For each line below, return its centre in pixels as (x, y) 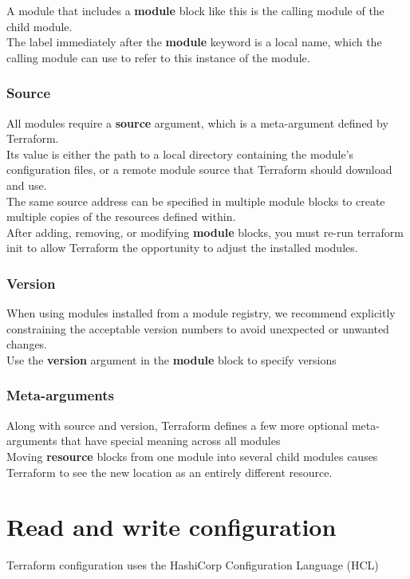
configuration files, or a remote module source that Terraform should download (199, 169)
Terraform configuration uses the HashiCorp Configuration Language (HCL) (193, 565)
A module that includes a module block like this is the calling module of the (195, 10)
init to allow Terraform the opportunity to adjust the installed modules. (182, 248)
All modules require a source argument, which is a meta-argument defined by (197, 122)
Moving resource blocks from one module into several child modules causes (192, 456)
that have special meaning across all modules (171, 441)
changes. (27, 344)
